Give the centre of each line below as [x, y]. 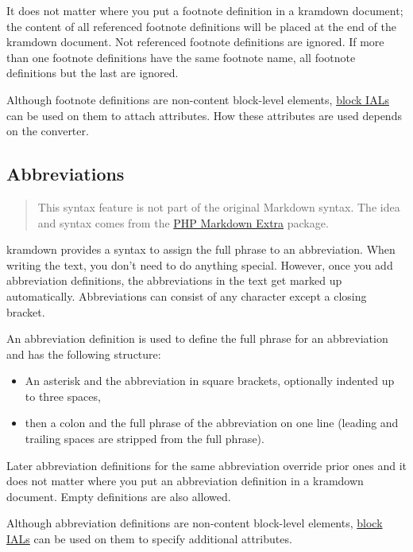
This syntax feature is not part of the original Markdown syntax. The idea [219, 206]
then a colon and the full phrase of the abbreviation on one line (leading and [212, 423]
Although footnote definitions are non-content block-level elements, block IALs [198, 99]
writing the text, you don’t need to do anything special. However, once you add [200, 264]
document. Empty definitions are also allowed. [119, 496]
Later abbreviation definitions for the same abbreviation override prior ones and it [207, 465]
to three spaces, [63, 396]
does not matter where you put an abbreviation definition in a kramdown [185, 481]
